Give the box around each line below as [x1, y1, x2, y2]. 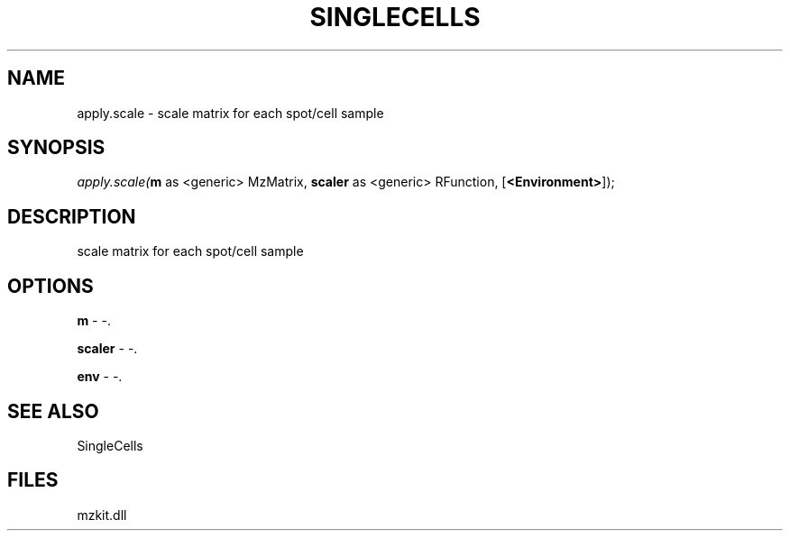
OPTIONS [7, 274, 94, 297]
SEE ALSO [7, 399, 99, 423]
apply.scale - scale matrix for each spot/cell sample [77, 105, 384, 121]
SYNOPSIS [7, 136, 106, 160]
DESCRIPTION [7, 205, 136, 228]
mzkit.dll [77, 506, 127, 523]
